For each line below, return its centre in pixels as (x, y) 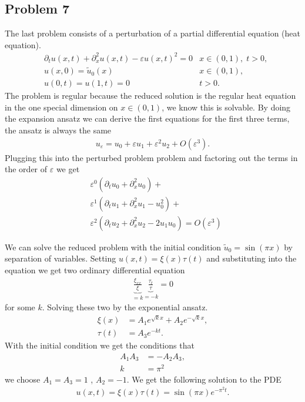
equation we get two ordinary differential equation (95, 270)
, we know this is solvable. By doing (226, 107)
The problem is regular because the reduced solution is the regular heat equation (150, 96)
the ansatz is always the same (58, 130)
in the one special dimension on (61, 107)
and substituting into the (252, 258)
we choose (23, 379)
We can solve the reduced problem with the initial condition (113, 247)
